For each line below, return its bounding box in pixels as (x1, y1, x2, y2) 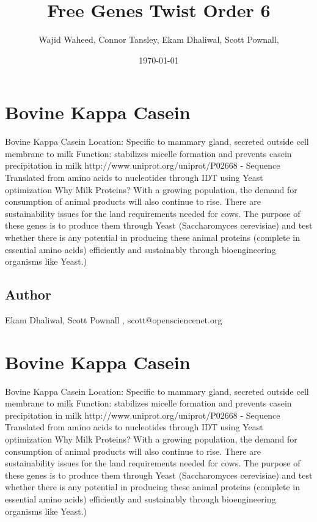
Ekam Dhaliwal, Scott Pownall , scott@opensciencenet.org (5, 313, 222, 326)
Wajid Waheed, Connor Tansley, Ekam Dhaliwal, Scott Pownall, (38, 33, 279, 46)
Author (5, 285, 51, 304)
